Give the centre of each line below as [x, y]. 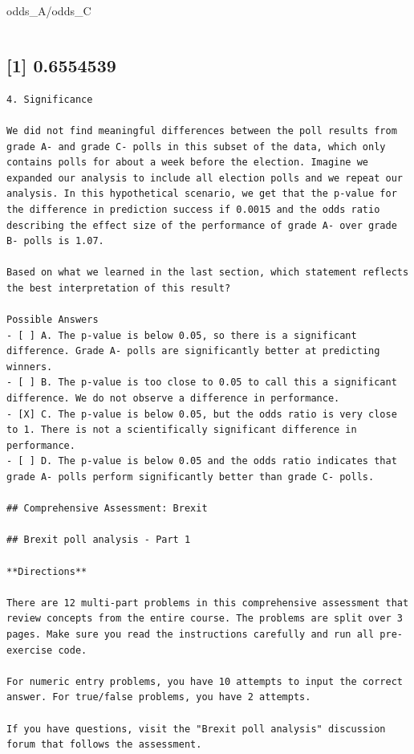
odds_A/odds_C [49, 10]
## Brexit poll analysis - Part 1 [99, 540]
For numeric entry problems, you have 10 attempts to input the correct [205, 681]
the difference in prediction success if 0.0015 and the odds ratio [193, 209]
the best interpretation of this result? [119, 288]
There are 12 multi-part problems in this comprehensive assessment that [208, 603]
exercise [30, 650]
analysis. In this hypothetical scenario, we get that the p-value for [202, 194]
